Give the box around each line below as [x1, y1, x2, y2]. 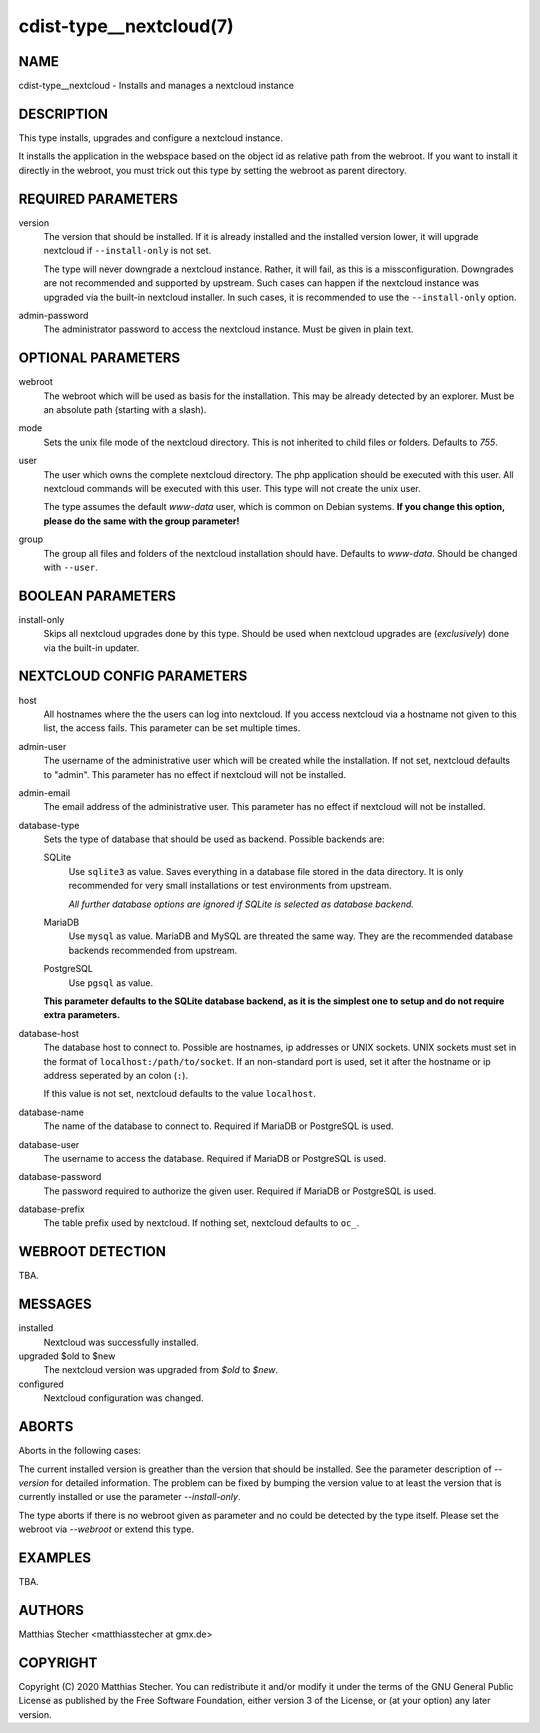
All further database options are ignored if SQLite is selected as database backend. [68, 898, 415, 910]
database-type [18, 819, 80, 831]
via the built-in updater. [43, 641, 140, 654]
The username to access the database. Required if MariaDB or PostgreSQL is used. [43, 1152, 387, 1164]
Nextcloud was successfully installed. [43, 1336, 199, 1348]
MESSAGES [18, 1296, 92, 1313]
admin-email [18, 786, 70, 799]
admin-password [18, 310, 89, 321]
